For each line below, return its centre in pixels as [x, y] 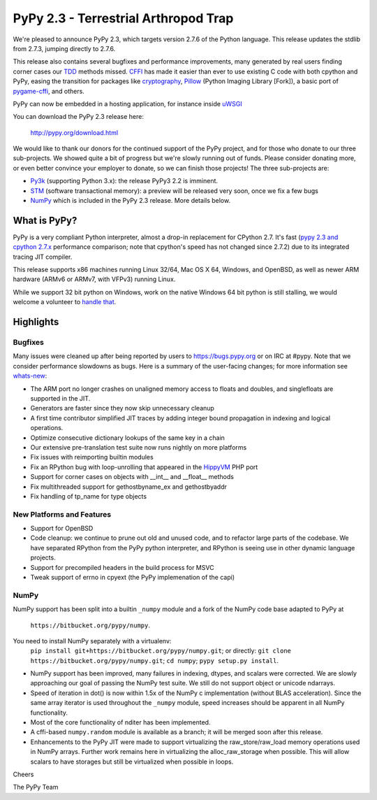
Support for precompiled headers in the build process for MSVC [122, 567]
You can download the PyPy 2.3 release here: [79, 117]
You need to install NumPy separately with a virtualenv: [92, 641]
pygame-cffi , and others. [49, 91]
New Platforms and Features [62, 514]
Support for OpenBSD [62, 529]
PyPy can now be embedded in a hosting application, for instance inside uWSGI [127, 103]
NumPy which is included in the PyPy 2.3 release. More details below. [130, 201]
